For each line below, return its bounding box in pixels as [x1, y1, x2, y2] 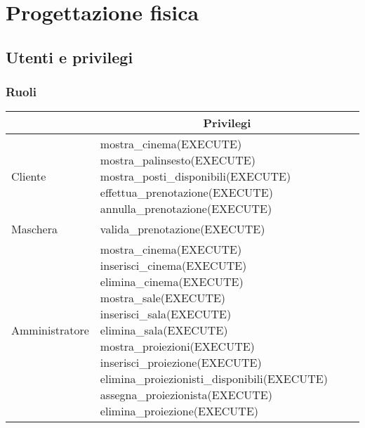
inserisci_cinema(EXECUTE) [100, 257, 247, 274]
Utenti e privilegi [6, 46, 133, 67]
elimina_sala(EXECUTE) [100, 322, 228, 339]
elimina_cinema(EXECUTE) [100, 273, 244, 290]
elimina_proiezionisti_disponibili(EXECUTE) [100, 370, 328, 387]
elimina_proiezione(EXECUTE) [100, 403, 259, 420]
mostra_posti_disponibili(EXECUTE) [100, 168, 291, 185]
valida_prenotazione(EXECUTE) [100, 221, 265, 238]
